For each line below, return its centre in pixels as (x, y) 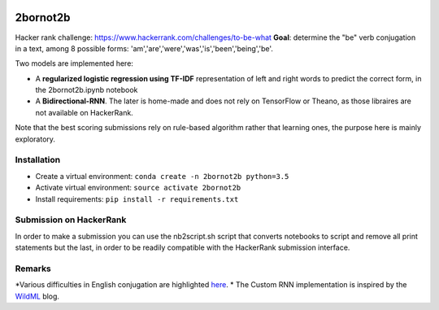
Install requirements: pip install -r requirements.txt (137, 199)
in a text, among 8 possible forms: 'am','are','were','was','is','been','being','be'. (144, 48)
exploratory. (35, 139)
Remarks (33, 269)
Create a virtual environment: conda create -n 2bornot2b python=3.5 (162, 176)
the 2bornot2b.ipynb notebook (87, 90)
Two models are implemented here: (74, 63)
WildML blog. (37, 296)
